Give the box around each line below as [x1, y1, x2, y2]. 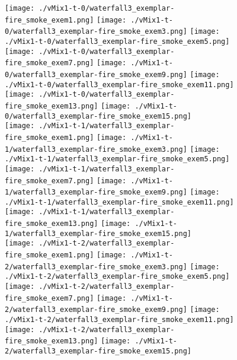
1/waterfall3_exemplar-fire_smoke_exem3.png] [5, 145, 187, 154]
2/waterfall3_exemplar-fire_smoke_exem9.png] [5, 305, 187, 314]
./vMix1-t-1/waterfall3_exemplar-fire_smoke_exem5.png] [5, 155, 230, 164]
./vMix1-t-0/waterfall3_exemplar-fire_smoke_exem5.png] [5, 37, 230, 46]
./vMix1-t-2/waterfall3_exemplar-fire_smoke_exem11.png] [5, 316, 234, 324]
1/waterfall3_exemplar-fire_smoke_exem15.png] [5, 229, 191, 238]
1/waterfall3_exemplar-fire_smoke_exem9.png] [5, 188, 187, 197]
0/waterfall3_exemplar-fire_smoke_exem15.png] [5, 111, 191, 120]
